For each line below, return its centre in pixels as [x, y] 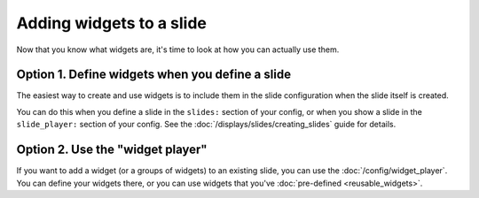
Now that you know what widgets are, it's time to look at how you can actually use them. [178, 49]
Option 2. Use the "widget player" [112, 150]
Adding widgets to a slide [112, 23]
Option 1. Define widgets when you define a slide [154, 75]
